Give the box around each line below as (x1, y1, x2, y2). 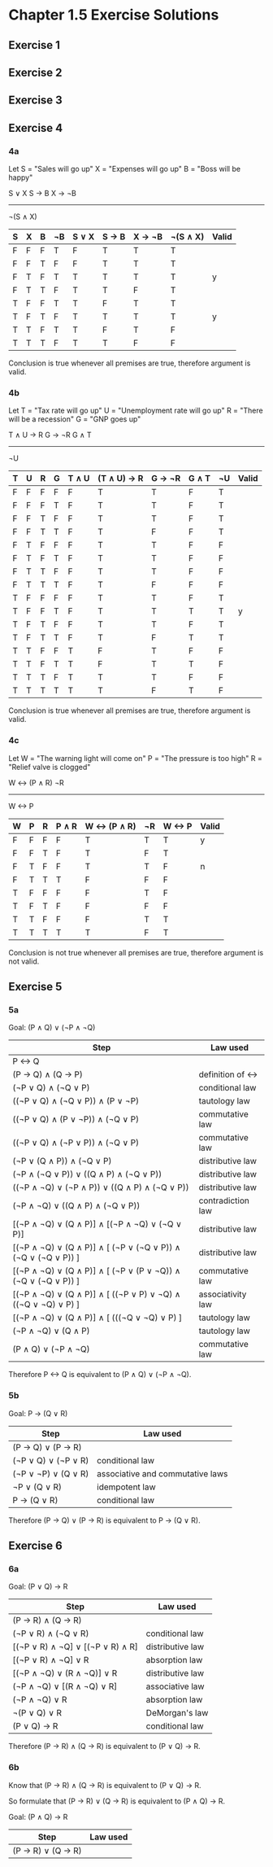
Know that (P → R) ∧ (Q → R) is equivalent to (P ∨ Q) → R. (8, 1780, 201, 1790)
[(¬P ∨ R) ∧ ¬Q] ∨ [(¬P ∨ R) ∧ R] (12, 1642, 138, 1653)
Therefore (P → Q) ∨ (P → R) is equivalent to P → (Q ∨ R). (8, 1515, 201, 1525)
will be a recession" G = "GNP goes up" (8, 414, 141, 424)
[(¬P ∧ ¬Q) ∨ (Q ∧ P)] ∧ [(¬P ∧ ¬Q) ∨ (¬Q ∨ (12, 1218, 182, 1230)
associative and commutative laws (97, 1467, 228, 1479)
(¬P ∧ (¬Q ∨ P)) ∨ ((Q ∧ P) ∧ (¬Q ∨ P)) (12, 1169, 162, 1180)
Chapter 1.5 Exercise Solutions (8, 6, 219, 24)
